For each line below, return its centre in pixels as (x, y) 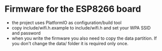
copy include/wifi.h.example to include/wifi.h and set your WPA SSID (81, 27)
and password (26, 33)
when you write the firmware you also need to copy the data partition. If (84, 38)
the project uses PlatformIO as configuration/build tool (67, 23)
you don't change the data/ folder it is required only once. (70, 43)
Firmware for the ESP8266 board (73, 9)
